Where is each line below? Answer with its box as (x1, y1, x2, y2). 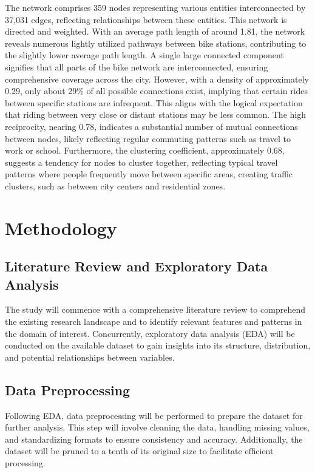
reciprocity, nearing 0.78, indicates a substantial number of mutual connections (5, 120, 298, 132)
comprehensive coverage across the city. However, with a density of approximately (5, 72, 309, 85)
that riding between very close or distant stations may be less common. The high (5, 108, 306, 121)
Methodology (5, 215, 117, 240)
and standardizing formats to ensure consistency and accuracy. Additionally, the (5, 432, 303, 445)
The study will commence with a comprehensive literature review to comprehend (5, 303, 305, 316)
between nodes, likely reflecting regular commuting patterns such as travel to (5, 132, 291, 145)
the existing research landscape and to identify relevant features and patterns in (5, 315, 302, 328)
